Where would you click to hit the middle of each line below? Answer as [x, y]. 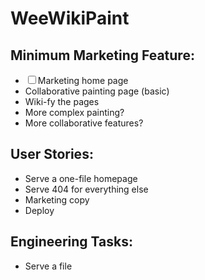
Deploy [39, 210]
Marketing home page [83, 80]
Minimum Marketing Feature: [102, 55]
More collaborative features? [84, 123]
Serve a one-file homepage [81, 178]
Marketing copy [57, 199]
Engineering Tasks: [71, 242]
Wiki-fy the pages [62, 101]
